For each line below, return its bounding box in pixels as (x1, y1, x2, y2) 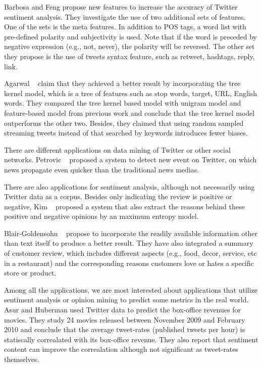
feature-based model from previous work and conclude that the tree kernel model (4, 107, 255, 118)
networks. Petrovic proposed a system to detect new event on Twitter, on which (4, 154, 257, 165)
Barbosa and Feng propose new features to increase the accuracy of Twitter (4, 2, 238, 12)
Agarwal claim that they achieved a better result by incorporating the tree (4, 78, 241, 88)
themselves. (4, 354, 39, 364)
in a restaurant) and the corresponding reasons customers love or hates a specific (4, 257, 254, 268)
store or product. (4, 267, 57, 278)
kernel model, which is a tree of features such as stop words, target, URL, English (4, 87, 257, 98)
